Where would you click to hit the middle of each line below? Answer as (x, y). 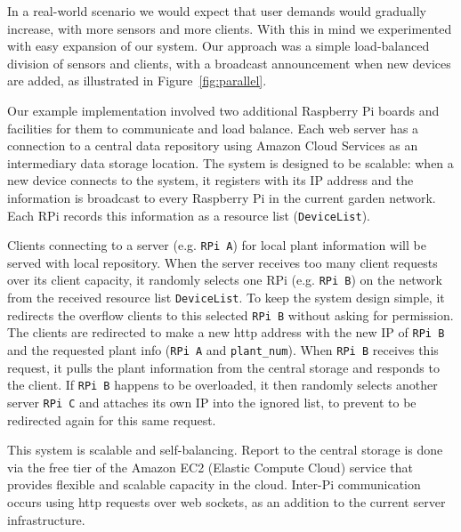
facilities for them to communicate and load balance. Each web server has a (213, 128)
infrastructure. (46, 519)
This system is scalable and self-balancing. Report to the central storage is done (225, 450)
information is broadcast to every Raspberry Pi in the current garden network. (222, 197)
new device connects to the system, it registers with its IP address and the (210, 180)
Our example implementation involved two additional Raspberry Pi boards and (223, 110)
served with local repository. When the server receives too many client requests (222, 262)
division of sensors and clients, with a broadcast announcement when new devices (229, 63)
